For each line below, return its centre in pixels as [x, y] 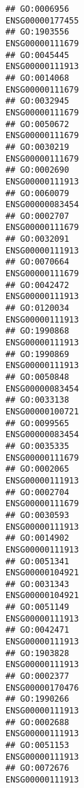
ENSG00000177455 [42, 20]
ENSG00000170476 [42, 688]
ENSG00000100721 [42, 411]
